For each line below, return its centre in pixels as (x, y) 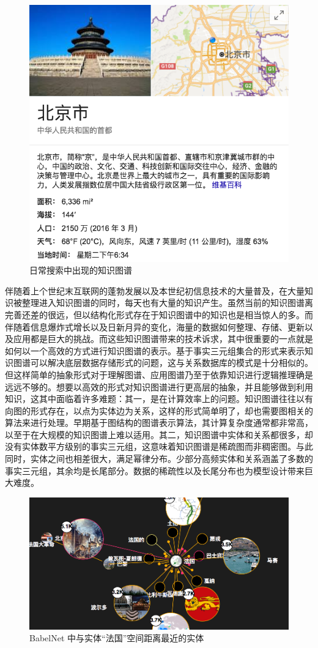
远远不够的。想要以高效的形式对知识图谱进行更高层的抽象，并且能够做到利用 (159, 386)
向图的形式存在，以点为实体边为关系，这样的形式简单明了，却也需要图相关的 (159, 410)
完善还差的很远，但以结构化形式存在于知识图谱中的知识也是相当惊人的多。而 (159, 314)
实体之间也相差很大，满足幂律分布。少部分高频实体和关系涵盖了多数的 (172, 459)
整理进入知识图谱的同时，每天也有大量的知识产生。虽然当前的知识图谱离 (167, 303)
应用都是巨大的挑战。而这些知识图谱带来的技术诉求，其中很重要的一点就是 (163, 339)
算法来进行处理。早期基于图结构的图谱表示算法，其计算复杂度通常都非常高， (159, 423)
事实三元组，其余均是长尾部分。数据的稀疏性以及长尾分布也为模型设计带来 (155, 470)
